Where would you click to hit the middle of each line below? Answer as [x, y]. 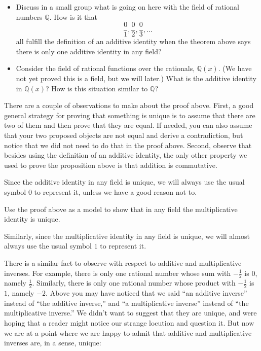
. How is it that [73, 16]
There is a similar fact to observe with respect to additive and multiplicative [123, 262]
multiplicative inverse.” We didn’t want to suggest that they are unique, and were [130, 313]
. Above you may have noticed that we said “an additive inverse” [146, 293]
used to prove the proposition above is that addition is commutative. [111, 165]
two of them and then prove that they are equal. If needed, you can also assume [128, 125]
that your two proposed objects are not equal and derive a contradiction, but [124, 135]
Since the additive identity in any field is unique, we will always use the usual [124, 182]
